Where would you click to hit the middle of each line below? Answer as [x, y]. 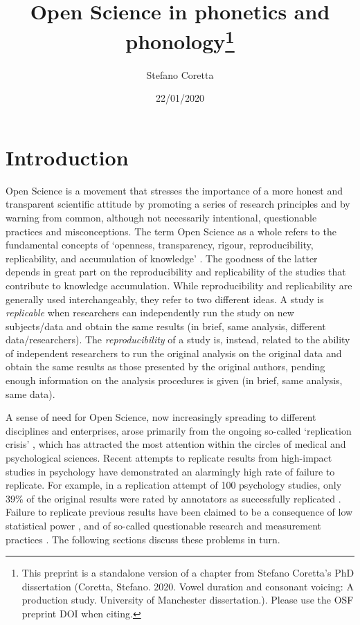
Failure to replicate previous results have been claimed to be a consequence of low [179, 512]
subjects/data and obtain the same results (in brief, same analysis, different [166, 326]
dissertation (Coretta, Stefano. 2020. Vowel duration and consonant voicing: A [188, 586]
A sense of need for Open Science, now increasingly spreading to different [161, 417]
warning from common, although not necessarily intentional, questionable [161, 217]
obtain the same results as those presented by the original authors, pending [165, 366]
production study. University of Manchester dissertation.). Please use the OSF [188, 600]
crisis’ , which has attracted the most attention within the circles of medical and [176, 444]
